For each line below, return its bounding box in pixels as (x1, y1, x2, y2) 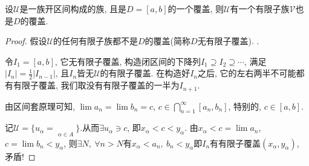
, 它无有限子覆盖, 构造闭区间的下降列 (54, 55, 201, 67)
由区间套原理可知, (5, 99, 75, 112)
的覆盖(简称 (145, 35, 191, 47)
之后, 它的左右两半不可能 (198, 67, 296, 79)
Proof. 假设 (5, 35, 47, 47)
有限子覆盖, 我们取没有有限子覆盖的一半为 (13, 79, 180, 91)
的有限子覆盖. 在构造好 (100, 67, 190, 79)
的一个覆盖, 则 (168, 2, 224, 15)
